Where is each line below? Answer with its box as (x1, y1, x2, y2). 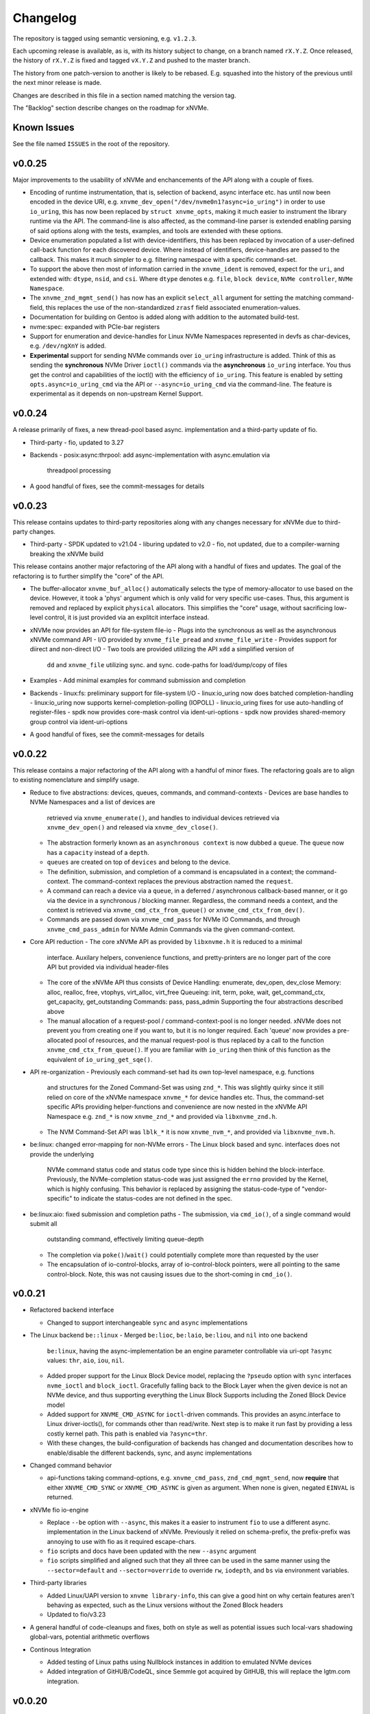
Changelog (12, 10, 77, 25)
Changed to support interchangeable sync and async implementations (47, 1318, 248, 1327)
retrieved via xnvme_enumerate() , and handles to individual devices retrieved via (47, 813, 280, 822)
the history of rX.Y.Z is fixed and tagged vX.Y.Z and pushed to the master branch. (12, 56, 251, 64)
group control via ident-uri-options (29, 717, 128, 726)
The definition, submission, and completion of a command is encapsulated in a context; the (47, 867, 305, 876)
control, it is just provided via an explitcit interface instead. (45, 614, 210, 622)
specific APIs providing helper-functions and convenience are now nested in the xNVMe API (47, 1102, 308, 1111)
